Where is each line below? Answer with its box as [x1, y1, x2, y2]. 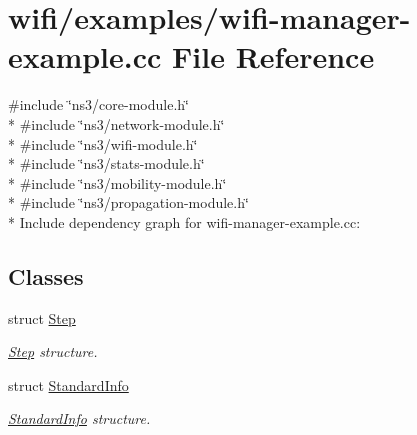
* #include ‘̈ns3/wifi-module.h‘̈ [8, 133, 198, 154]
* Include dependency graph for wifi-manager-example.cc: [8, 211, 361, 232]
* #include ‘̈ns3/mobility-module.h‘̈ [8, 172, 227, 193]
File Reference [172, 36, 375, 77]
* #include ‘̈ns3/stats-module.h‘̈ [8, 153, 205, 174]
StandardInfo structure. [8, 408, 151, 429]
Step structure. [8, 341, 98, 362]
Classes [8, 260, 84, 291]
